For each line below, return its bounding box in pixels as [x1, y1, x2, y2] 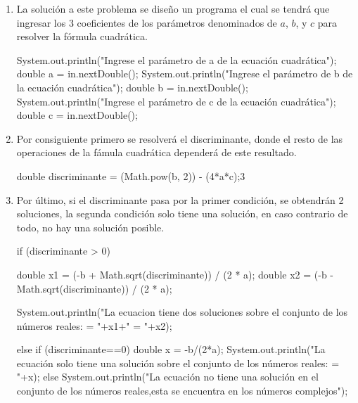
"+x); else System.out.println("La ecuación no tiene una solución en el [16, 369, 319, 384]
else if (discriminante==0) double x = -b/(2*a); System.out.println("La [16, 342, 326, 357]
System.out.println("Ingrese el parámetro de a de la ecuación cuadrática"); [16, 52, 337, 67]
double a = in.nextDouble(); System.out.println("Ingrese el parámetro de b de [16, 66, 353, 81]
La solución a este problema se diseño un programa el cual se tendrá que [16, 1, 330, 15]
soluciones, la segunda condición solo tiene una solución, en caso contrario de [16, 206, 348, 221]
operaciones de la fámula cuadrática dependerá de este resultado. [16, 145, 297, 160]
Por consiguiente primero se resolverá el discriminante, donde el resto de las [16, 131, 343, 146]
